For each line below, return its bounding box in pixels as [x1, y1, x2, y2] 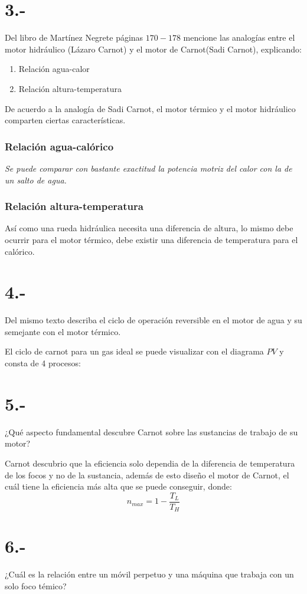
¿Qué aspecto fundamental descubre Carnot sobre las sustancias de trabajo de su [5, 425, 298, 438]
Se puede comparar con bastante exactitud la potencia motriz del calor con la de [5, 162, 292, 174]
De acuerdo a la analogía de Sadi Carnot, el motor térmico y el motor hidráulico [5, 102, 296, 114]
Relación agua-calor [18, 63, 90, 75]
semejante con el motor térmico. [5, 325, 121, 337]
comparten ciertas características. [5, 114, 126, 126]
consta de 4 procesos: [5, 357, 81, 369]
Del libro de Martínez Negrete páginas [5, 31, 143, 44]
